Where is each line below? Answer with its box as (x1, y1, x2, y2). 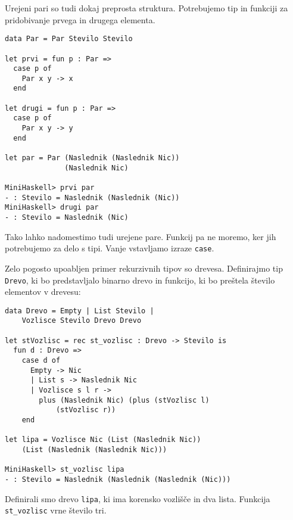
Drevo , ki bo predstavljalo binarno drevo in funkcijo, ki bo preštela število (5, 273, 275, 286)
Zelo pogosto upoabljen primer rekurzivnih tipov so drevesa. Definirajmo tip (5, 261, 283, 274)
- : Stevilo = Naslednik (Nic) (5, 213, 129, 222)
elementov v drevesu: (5, 285, 81, 298)
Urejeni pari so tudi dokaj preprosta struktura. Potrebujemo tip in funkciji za (5, 2, 288, 14)
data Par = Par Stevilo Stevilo (5, 35, 133, 43)
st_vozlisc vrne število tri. (5, 504, 107, 516)
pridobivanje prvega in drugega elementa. (5, 13, 155, 26)
